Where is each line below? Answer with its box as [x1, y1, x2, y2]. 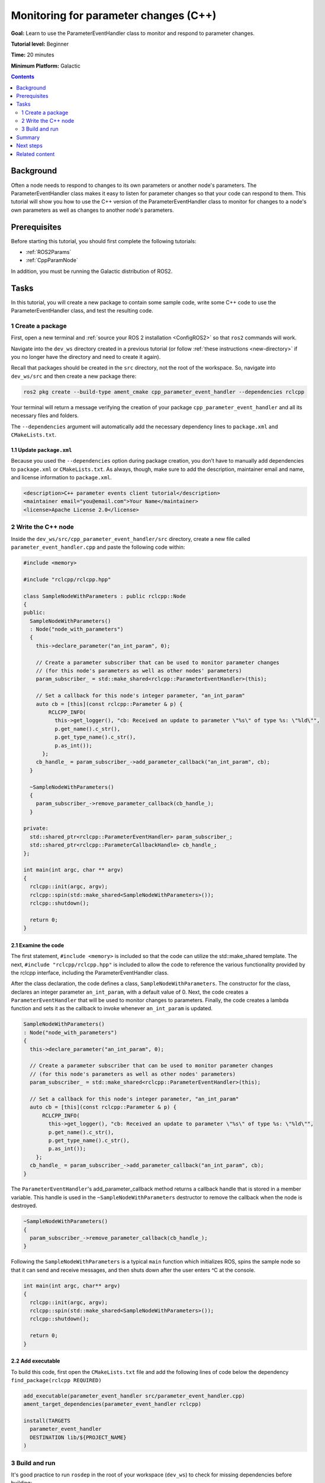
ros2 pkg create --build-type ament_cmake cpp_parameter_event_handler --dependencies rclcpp [23, 389, 305, 395]
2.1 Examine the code [11, 941, 65, 949]
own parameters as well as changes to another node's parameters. [11, 206, 174, 214]
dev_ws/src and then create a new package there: [11, 373, 137, 380]
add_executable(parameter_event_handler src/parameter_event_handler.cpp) [23, 1392, 246, 1399]
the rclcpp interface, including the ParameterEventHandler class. [11, 969, 169, 976]
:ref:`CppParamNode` [25, 257, 78, 264]
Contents [11, 73, 35, 80]
